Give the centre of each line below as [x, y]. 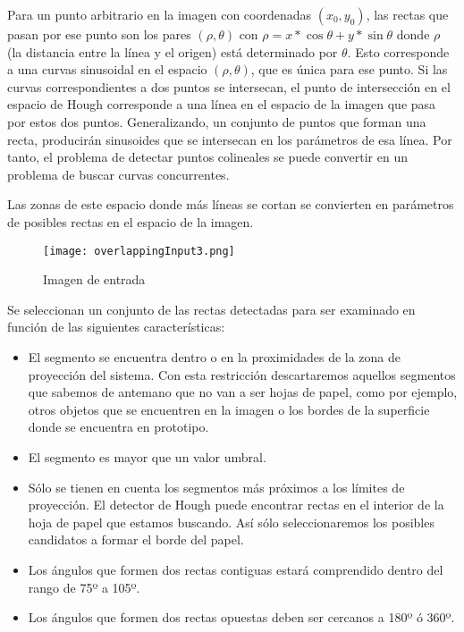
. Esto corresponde [398, 51]
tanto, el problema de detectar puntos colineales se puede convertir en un [207, 157]
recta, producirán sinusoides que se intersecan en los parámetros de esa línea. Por [230, 139]
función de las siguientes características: [116, 327]
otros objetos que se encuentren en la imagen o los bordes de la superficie [229, 409]
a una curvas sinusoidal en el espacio [107, 69]
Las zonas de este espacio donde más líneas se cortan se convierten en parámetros [231, 204]
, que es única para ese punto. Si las [349, 69]
